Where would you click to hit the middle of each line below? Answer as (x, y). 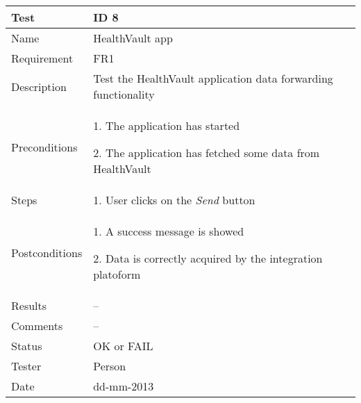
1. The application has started (167, 125)
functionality (124, 94)
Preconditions (44, 147)
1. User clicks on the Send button (174, 200)
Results (29, 305)
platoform (117, 274)
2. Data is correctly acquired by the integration (208, 258)
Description (39, 86)
